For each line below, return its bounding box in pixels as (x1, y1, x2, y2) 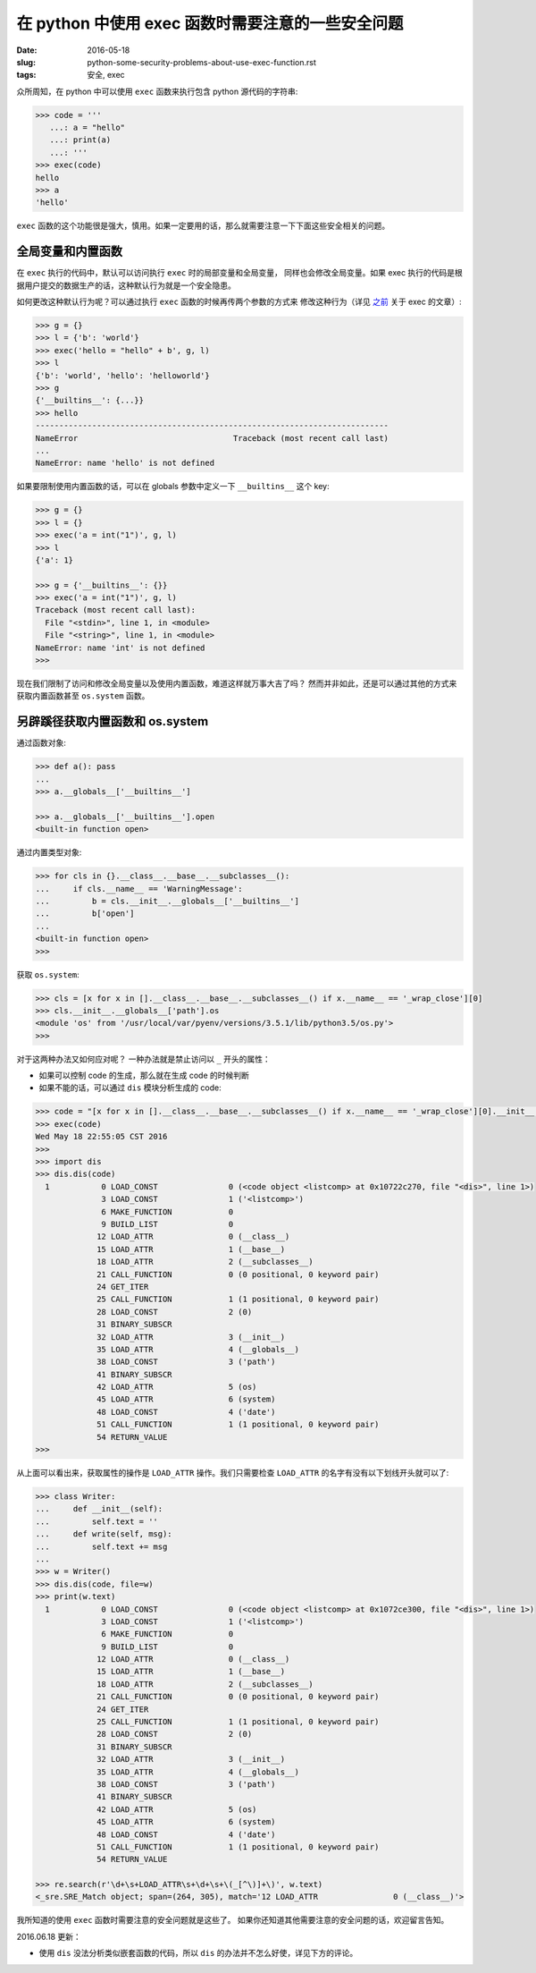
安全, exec (87, 70, 125, 80)
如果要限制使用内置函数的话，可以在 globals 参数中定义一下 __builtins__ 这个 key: (16, 481, 330, 492)
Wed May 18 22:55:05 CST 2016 (35, 1131, 168, 1142)
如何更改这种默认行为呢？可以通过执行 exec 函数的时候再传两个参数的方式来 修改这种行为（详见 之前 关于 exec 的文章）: (16, 296, 462, 308)
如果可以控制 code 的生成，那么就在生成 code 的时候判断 (38, 1070, 250, 1081)
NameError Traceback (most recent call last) (35, 433, 389, 443)
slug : (16, 56, 36, 67)
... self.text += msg (35, 1541, 168, 1552)
